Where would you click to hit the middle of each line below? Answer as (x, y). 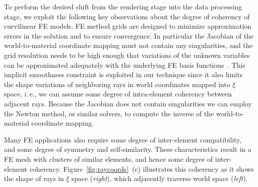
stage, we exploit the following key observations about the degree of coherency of (127, 16)
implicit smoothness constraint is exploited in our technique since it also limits (123, 74)
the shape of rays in (34, 178)
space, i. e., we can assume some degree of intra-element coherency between (118, 94)
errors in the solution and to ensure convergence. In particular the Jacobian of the (129, 35)
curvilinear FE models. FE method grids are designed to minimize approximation (128, 26)
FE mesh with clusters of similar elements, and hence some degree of (108, 159)
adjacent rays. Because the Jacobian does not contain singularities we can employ (128, 103)
